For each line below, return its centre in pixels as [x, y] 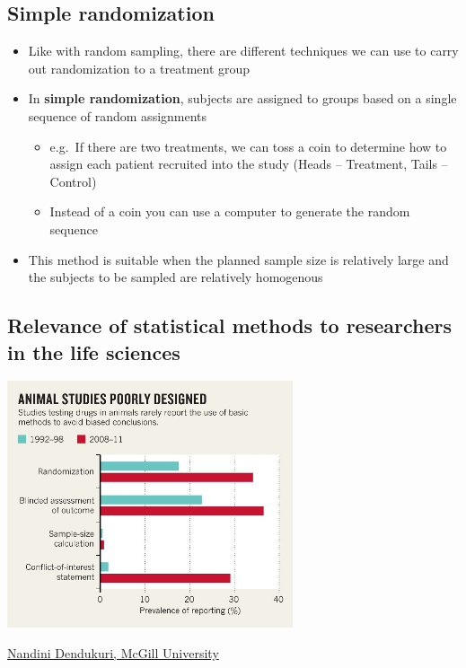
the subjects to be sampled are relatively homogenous [176, 277]
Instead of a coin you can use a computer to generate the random [230, 211]
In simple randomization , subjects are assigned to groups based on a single [242, 98]
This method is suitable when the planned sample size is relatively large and [238, 259]
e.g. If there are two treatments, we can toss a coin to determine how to [248, 146]
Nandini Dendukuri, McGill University [113, 652]
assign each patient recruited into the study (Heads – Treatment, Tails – [249, 164]
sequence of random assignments [118, 115]
